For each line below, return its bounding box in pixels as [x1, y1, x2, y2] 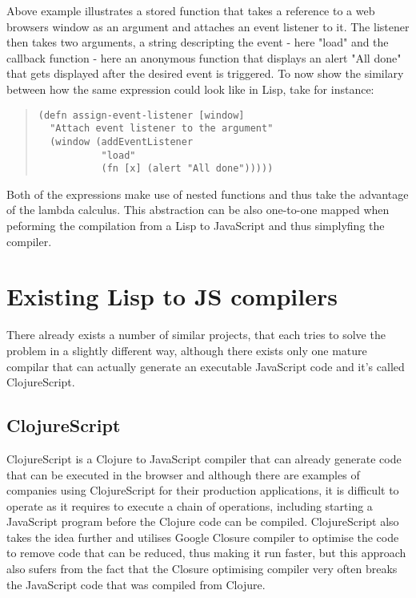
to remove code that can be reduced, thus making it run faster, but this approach [6, 544, 406, 561]
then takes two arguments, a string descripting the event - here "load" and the [6, 34, 389, 51]
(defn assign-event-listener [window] [38, 109, 245, 121]
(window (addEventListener [50, 135, 194, 147]
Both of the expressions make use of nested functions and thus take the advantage [6, 185, 409, 202]
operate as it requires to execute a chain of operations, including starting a [6, 497, 373, 514]
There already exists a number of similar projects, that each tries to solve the [6, 326, 386, 343]
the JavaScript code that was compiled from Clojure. [6, 576, 266, 592]
